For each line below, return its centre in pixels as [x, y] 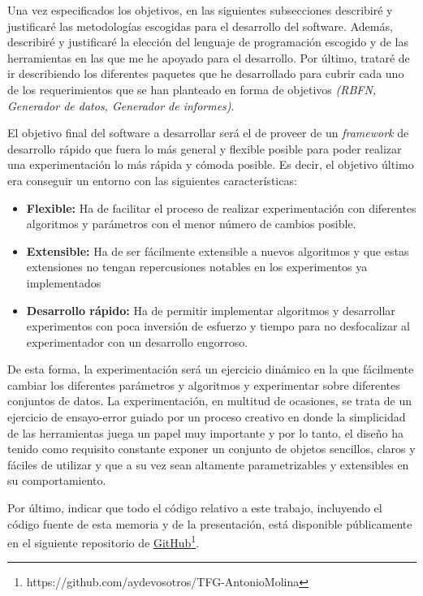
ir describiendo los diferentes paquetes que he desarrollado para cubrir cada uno [206, 73]
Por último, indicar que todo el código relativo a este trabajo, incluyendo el [195, 508]
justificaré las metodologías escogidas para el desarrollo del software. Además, [200, 26]
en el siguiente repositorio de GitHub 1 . [104, 541]
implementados [64, 282]
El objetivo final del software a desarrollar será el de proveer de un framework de [208, 133]
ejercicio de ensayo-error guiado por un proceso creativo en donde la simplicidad [207, 417]
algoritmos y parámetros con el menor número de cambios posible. [191, 224]
